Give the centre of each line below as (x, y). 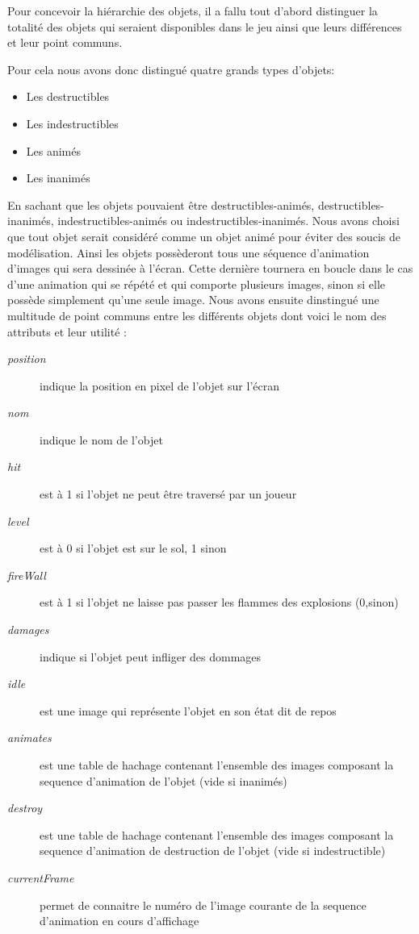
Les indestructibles (72, 123)
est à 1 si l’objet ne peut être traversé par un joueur (168, 494)
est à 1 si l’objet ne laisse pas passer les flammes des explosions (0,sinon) (219, 602)
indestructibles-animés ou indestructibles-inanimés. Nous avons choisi (228, 221)
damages (28, 630)
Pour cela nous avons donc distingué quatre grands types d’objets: (171, 69)
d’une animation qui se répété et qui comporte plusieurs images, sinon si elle (197, 284)
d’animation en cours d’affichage (119, 921)
